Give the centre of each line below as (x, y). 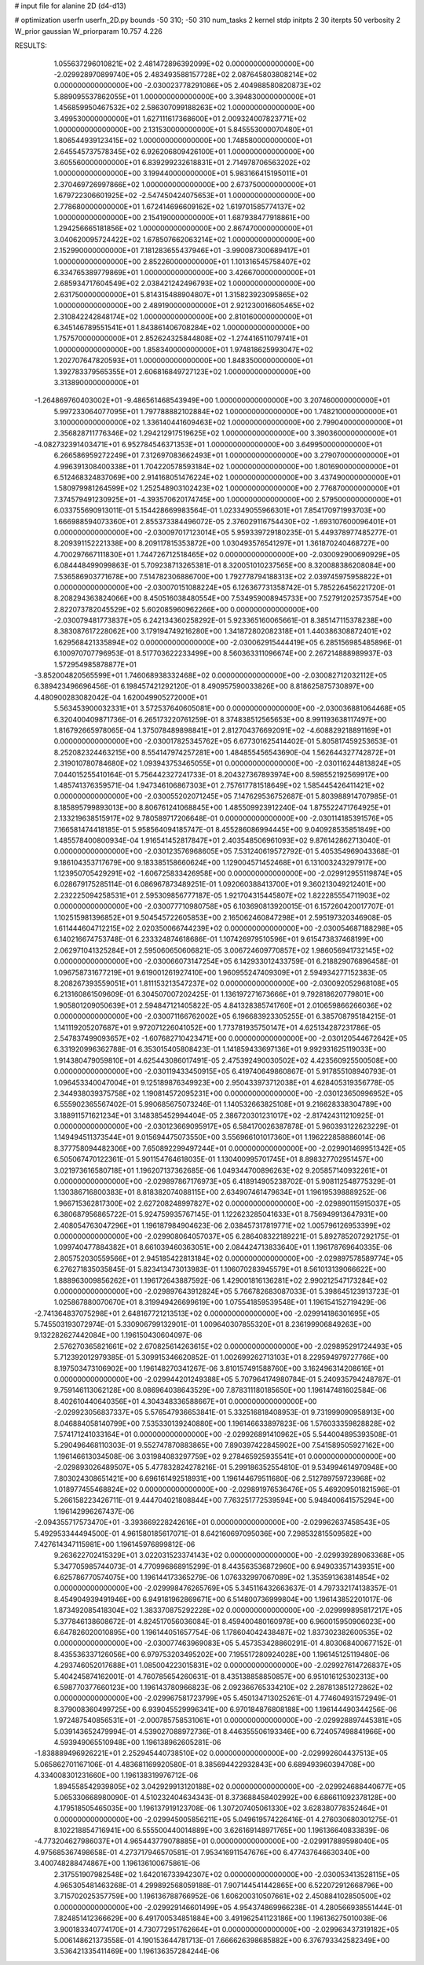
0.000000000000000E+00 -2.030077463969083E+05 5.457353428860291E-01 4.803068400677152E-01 (228, 1644)
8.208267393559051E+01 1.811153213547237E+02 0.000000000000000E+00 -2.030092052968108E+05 (227, 983)
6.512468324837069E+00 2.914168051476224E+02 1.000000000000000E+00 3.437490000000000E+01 (227, 477)
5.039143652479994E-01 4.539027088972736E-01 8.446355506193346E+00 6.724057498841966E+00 (225, 1731)
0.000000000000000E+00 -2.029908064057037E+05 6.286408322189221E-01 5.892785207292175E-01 (227, 1236)
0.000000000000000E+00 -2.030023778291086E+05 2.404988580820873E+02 (188, 86)
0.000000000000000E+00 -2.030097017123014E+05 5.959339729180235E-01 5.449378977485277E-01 (225, 532)
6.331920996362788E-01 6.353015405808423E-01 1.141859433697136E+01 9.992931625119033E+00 (220, 1049)
